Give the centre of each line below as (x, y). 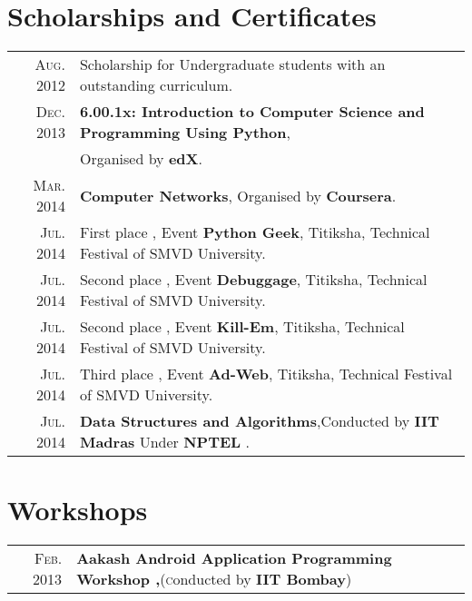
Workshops (78, 510)
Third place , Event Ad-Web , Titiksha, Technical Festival (266, 374)
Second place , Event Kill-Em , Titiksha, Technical (242, 327)
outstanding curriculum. (156, 85)
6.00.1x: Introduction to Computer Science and (252, 112)
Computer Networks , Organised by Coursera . (238, 195)
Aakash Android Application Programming (234, 558)
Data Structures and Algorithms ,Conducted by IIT (259, 421)
